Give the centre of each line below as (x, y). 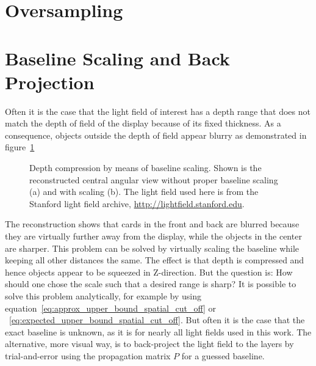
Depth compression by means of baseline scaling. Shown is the (145, 168)
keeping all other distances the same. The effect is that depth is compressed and (155, 260)
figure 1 (20, 147)
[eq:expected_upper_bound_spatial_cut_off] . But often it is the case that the (157, 320)
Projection (50, 82)
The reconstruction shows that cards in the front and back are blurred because (152, 224)
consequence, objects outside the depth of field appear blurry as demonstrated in (156, 135)
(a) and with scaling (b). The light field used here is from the (144, 192)
